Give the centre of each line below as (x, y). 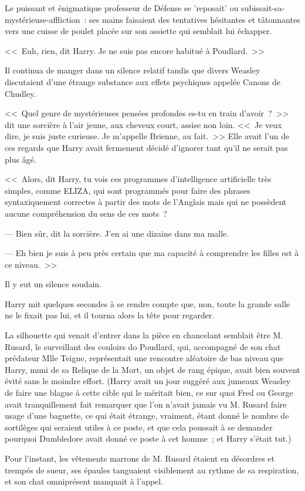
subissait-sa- (263, 8)
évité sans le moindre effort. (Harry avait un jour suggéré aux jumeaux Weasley (148, 381)
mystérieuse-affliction (43, 19)
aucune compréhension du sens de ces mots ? (86, 213)
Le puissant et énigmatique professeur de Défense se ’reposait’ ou (122, 8)
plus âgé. (21, 159)
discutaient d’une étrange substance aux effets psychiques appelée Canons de (143, 81)
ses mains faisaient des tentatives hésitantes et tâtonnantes (195, 19)
